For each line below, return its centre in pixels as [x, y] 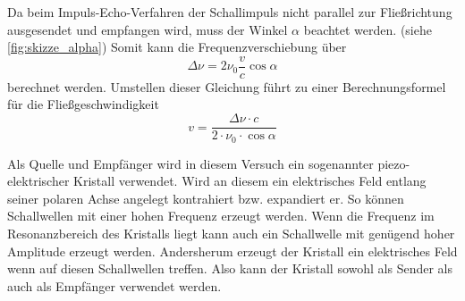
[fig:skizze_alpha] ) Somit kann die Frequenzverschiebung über [177, 47]
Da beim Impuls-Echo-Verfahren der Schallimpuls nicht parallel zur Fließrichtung [230, 12]
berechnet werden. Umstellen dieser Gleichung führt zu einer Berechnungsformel [227, 86]
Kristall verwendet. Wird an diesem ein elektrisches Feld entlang [250, 181]
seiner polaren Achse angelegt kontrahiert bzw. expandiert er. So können [206, 198]
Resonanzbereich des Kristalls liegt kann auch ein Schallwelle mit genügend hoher [231, 233]
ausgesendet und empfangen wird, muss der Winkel [148, 29]
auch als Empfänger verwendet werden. [114, 285]
